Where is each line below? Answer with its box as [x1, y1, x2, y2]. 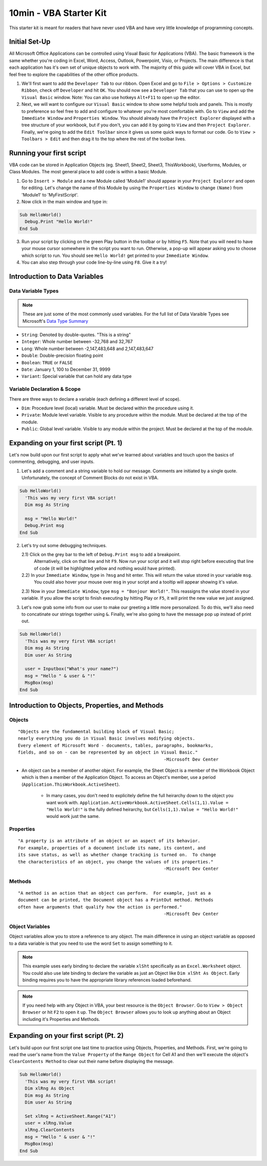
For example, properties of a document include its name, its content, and [18, 845, 206, 851]
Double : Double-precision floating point [21, 353, 103, 358]
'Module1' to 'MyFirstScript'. [21, 192, 79, 198]
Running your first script [9, 149, 87, 157]
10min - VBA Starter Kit [9, 7, 107, 18]
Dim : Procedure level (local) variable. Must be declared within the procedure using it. [21, 405, 194, 411]
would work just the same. [46, 813, 100, 819]
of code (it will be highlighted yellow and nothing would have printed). [34, 565, 176, 571]
